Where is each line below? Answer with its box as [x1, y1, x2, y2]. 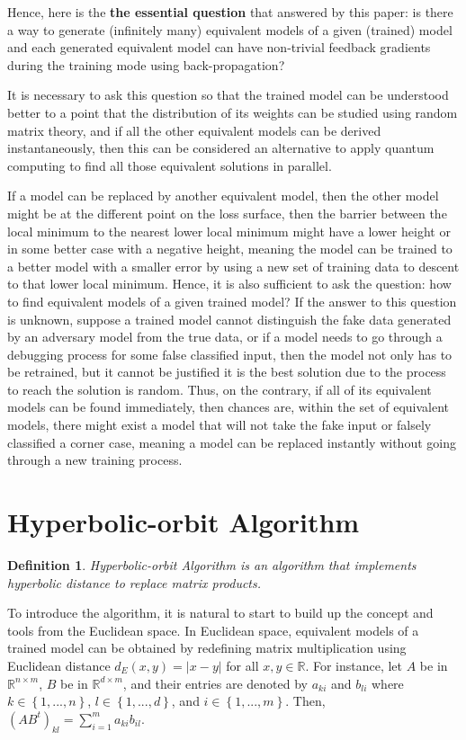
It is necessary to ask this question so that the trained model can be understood [7, 85, 449, 104]
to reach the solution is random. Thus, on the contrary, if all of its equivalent [7, 379, 432, 398]
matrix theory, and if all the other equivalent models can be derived [7, 120, 381, 139]
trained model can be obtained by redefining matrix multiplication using [7, 638, 407, 657]
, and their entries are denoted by [122, 673, 308, 692]
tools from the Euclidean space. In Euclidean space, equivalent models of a [7, 620, 419, 639]
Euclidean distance [7, 655, 111, 674]
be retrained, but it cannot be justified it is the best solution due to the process [7, 362, 446, 381]
